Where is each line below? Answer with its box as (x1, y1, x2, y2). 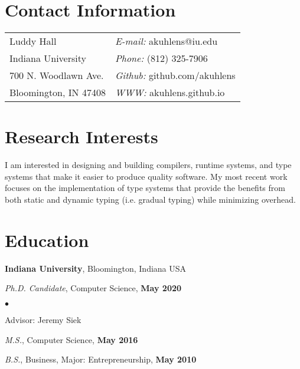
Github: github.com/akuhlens (115, 68, 236, 83)
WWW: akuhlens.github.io (115, 85, 225, 100)
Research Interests (5, 124, 158, 149)
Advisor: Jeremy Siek (5, 313, 81, 325)
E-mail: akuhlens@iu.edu (115, 34, 218, 48)
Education (5, 228, 89, 252)
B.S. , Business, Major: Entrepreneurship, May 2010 (5, 353, 197, 365)
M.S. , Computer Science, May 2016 (5, 333, 138, 345)
